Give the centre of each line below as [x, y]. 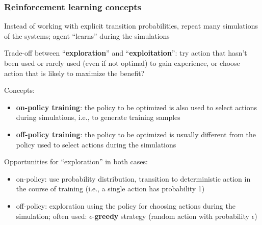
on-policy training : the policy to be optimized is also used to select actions [136, 107]
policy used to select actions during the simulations [96, 144]
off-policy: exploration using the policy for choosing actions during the [126, 205]
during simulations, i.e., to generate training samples [98, 117]
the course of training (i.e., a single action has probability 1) [110, 189]
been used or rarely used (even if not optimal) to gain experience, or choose [122, 63]
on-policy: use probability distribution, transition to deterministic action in [133, 178]
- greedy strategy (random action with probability [171, 216]
